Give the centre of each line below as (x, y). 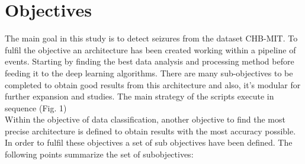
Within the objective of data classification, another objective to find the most (145, 119)
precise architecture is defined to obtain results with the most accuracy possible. (150, 131)
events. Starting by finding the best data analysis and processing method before (150, 61)
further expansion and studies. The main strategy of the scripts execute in (139, 96)
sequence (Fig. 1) (36, 107)
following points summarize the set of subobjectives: (99, 154)
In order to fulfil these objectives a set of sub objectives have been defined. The (149, 142)
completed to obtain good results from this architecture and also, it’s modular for (153, 84)
